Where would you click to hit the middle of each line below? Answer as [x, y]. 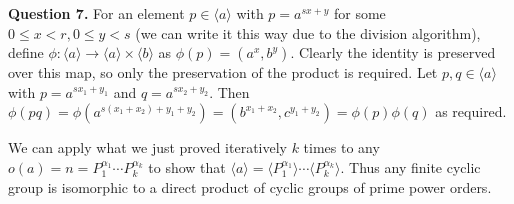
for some [359, 13]
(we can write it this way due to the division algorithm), [308, 32]
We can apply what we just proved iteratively [147, 147]
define [26, 52]
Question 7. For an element [96, 13]
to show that [187, 166]
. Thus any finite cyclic [410, 166]
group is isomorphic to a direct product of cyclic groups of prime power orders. [250, 186]
